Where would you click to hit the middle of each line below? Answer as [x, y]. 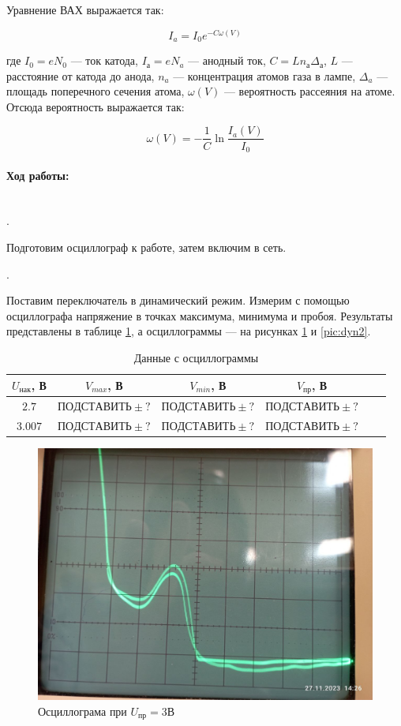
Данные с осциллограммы [196, 357]
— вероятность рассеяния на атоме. [309, 91]
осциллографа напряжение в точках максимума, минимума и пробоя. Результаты [200, 315]
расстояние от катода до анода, [81, 75]
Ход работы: [38, 175]
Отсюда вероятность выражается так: [96, 106]
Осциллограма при [82, 711]
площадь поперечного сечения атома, [96, 91]
